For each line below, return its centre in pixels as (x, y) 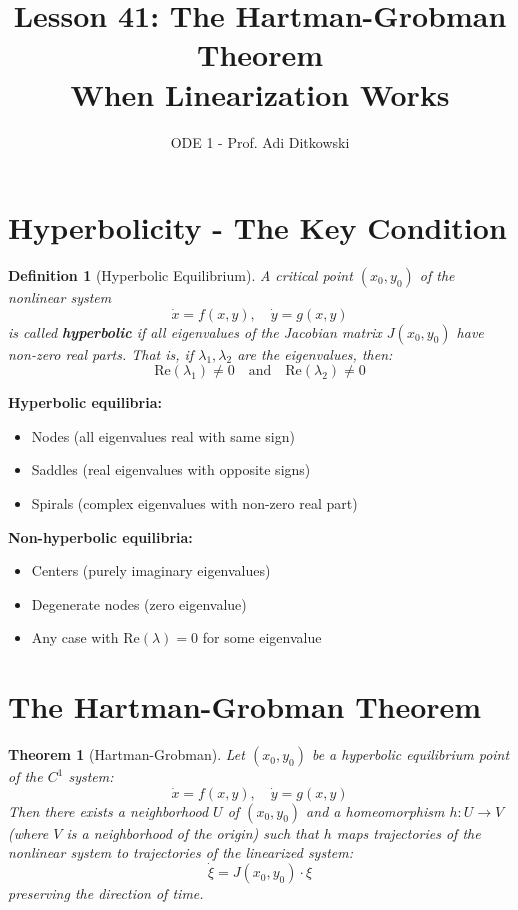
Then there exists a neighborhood (108, 810)
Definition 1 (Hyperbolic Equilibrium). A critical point (180, 275)
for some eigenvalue (262, 637)
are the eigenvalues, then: (315, 353)
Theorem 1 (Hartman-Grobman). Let (126, 754)
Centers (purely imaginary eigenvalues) (151, 570)
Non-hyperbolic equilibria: (100, 536)
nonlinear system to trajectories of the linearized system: (180, 852)
